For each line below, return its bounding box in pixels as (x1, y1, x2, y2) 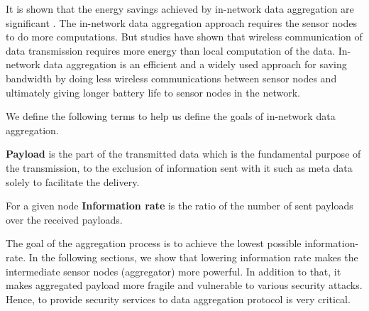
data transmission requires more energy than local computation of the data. (6, 43, 336, 58)
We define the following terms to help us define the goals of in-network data (6, 109, 336, 124)
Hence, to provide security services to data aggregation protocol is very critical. (6, 291, 351, 306)
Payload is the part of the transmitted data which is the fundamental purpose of (6, 146, 361, 161)
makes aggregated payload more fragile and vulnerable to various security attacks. (6, 278, 363, 293)
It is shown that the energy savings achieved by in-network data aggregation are (6, 1, 354, 16)
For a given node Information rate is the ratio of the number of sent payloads (6, 198, 353, 213)
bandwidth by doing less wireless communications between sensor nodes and (6, 70, 337, 85)
